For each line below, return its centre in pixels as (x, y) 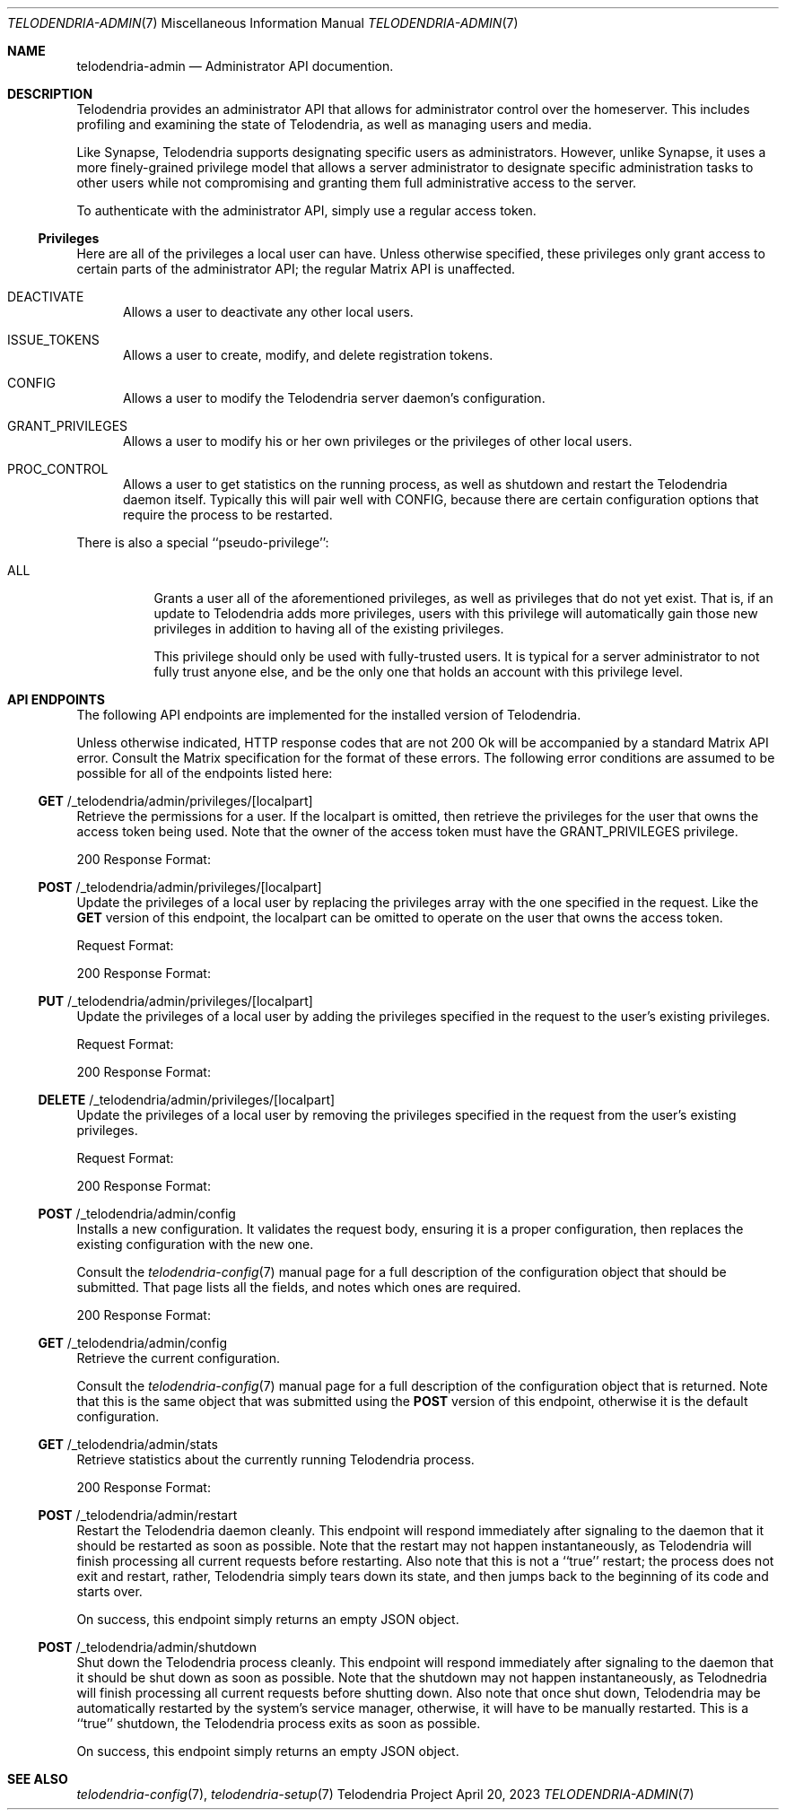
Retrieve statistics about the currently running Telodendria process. (275, 1459)
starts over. (109, 1591)
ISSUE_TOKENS (53, 340)
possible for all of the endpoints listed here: (205, 773)
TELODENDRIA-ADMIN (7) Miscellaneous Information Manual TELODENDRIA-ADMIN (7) (263, 23)
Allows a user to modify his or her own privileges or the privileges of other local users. (378, 441)
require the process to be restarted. (228, 515)
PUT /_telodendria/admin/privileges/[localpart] (175, 1001)
